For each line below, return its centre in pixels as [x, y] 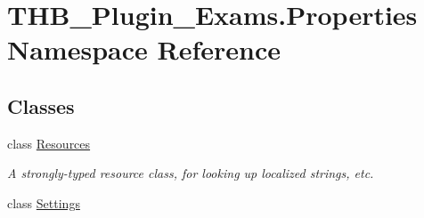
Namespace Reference [144, 49]
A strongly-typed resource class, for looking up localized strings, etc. [191, 173]
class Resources [49, 143]
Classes [41, 105]
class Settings [44, 202]
